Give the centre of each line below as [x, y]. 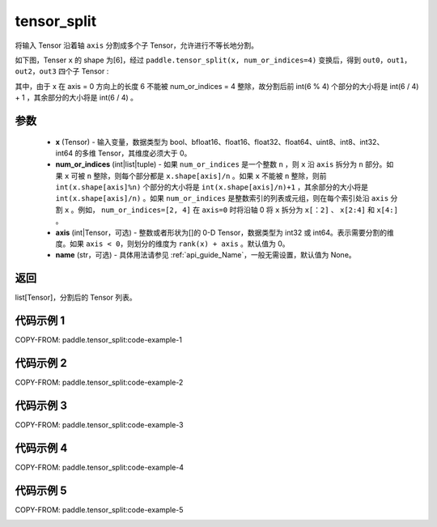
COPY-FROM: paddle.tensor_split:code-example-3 [99, 425]
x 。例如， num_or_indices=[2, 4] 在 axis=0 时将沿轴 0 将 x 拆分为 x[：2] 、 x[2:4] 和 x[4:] [231, 210]
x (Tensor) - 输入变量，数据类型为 [112, 142]
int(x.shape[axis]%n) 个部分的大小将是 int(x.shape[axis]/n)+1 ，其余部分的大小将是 [212, 187]
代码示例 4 [41, 448]
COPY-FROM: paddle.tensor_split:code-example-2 [99, 382]
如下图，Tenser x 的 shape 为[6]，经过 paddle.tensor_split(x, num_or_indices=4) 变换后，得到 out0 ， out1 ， [213, 60]
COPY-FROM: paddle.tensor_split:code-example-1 [98, 340]
